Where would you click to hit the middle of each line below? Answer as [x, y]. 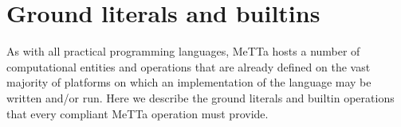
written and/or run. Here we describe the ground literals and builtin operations [200, 97]
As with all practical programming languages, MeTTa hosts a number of [183, 51]
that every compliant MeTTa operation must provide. [138, 113]
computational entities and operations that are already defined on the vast [189, 66]
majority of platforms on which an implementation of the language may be [189, 82]
